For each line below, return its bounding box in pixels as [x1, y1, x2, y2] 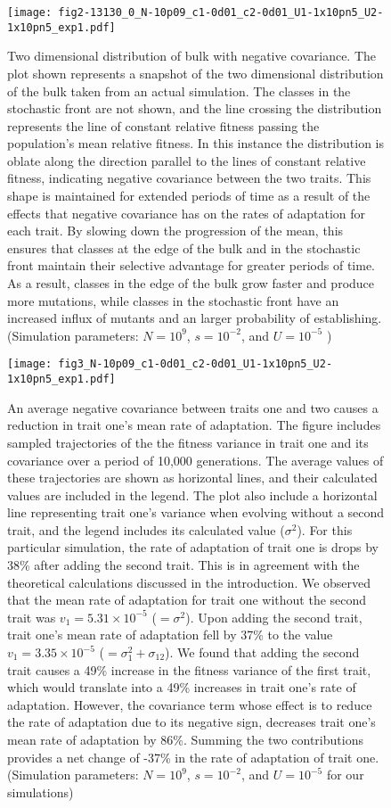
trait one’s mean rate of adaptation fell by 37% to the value [7, 625, 333, 644]
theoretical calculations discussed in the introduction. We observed [7, 573, 371, 591]
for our [326, 765, 364, 784]
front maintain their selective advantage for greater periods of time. [7, 256, 375, 275]
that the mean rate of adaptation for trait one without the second [7, 590, 367, 609]
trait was [7, 607, 56, 626]
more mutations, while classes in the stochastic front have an [7, 291, 339, 309]
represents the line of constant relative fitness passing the [7, 116, 320, 135]
